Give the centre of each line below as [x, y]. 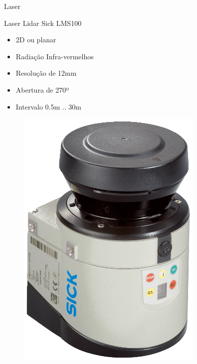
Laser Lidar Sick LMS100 [43, 23]
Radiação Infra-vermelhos [55, 56]
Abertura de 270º [42, 89]
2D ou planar [36, 40]
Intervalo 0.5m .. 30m [48, 106]
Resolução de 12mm [46, 73]
